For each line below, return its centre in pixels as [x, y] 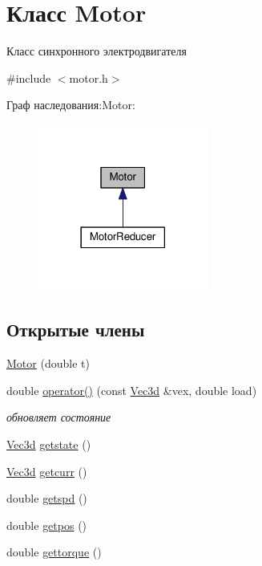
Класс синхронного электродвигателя [97, 51]
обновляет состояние [59, 417]
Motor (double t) [48, 363]
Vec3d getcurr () [47, 471]
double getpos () [47, 525]
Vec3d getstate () [49, 444]
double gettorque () [54, 552]
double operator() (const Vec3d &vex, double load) [132, 390]
